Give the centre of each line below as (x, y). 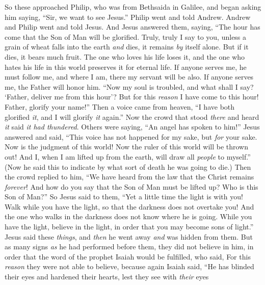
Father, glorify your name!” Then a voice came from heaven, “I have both (120, 106)
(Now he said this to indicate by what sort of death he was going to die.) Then (128, 166)
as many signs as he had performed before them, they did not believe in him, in (129, 247)
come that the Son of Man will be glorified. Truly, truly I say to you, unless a (126, 36)
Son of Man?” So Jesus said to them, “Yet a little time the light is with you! (124, 197)
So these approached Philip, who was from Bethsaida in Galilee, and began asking (133, 7)
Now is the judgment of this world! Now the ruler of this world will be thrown (126, 147)
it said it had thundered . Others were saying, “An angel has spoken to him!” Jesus (132, 127)
